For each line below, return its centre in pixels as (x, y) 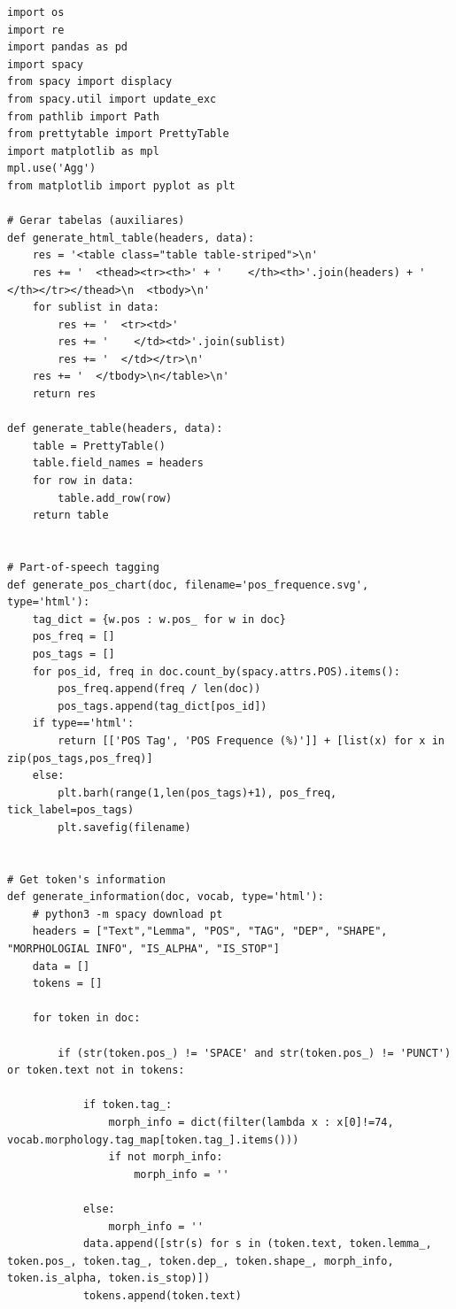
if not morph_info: (166, 1157)
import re (36, 30)
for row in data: (83, 481)
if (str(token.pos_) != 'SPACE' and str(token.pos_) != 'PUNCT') (255, 1053)
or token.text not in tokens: (96, 1070)
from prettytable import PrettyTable (118, 134)
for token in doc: (86, 1018)
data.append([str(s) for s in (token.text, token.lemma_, (257, 1244)
